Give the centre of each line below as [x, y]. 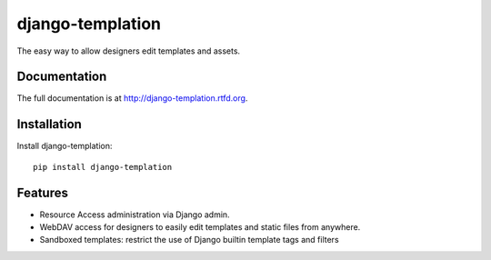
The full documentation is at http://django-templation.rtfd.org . [132, 98]
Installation [49, 124]
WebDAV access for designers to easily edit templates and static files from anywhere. [200, 227]
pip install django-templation [103, 167]
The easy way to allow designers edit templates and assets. [129, 51]
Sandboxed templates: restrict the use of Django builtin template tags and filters [190, 240]
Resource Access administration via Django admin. [135, 215]
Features [42, 192]
